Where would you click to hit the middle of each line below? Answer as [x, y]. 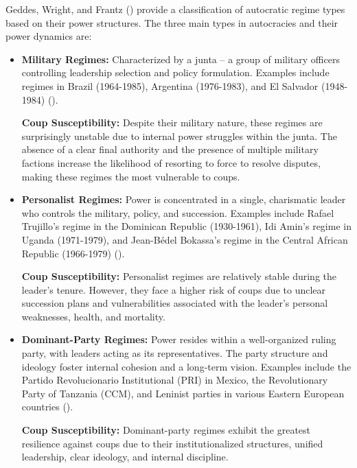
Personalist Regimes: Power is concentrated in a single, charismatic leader [184, 199]
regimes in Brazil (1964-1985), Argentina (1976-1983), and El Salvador [170, 85]
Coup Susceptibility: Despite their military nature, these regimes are [172, 122]
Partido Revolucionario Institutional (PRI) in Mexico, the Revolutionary [175, 380]
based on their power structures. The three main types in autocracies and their [172, 22]
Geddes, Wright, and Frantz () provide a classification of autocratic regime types [175, 9]
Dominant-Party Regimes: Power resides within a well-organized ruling [179, 339]
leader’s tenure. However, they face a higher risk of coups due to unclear [174, 289]
